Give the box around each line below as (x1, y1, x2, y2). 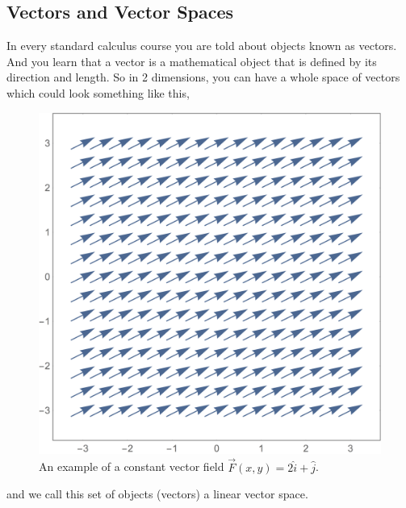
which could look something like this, (6, 84, 190, 101)
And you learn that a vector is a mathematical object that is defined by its (6, 52, 377, 69)
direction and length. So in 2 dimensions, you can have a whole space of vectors (6, 69, 400, 85)
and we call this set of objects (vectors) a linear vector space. (6, 485, 308, 502)
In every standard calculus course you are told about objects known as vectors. (6, 37, 397, 54)
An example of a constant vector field (39, 458, 224, 475)
